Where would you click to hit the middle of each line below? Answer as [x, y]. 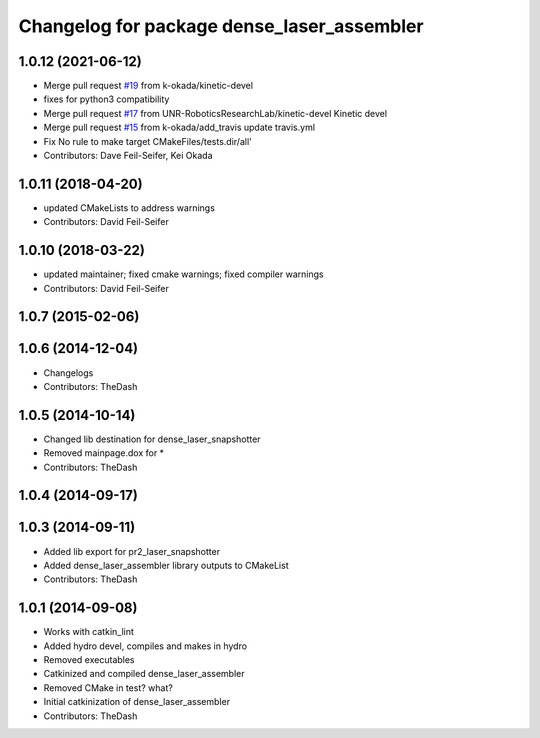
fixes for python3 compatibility [106, 99]
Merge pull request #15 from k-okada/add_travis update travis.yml [179, 127]
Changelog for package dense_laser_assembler [221, 26]
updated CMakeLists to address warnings [129, 207]
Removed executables [89, 659]
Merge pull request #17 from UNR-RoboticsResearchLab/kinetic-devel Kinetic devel [215, 113]
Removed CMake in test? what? [108, 687]
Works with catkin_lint [89, 632]
